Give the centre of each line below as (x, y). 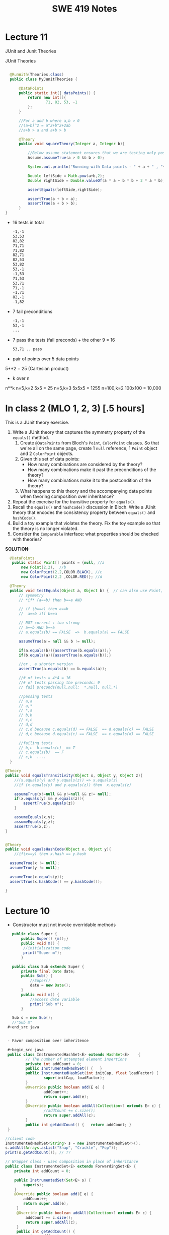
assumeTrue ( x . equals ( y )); (37, 877)
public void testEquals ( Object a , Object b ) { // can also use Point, (87, 591)
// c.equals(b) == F (41, 752)
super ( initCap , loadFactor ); (74, 1078)
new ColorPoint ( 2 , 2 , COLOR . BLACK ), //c (61, 572)
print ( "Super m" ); (43, 953)
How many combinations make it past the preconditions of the (92, 470)
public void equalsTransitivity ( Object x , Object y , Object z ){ (74, 775)
